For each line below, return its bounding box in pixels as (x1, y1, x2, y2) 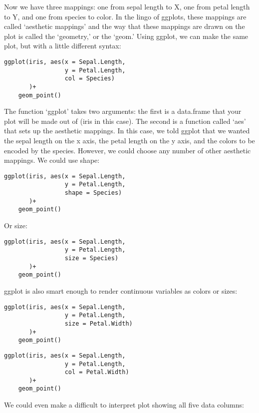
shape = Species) (64, 189, 122, 197)
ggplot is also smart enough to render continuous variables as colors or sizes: (4, 285, 238, 296)
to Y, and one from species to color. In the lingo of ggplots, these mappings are (4, 11, 247, 21)
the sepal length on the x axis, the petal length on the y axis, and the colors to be (4, 135, 255, 146)
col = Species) (64, 75, 115, 82)
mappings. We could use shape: (4, 155, 100, 165)
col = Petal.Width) (64, 369, 129, 376)
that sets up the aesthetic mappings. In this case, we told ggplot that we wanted (4, 125, 250, 136)
